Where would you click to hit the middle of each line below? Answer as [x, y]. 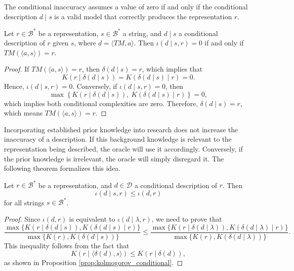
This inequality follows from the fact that [67, 245]
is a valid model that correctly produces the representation [143, 16]
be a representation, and [75, 185]
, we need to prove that [187, 219]
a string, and [142, 33]
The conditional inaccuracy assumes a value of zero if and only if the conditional [126, 6]
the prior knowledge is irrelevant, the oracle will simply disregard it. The [114, 158]
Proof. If [17, 69]
